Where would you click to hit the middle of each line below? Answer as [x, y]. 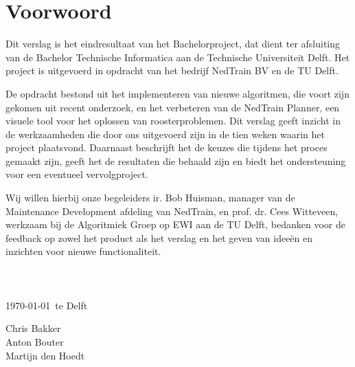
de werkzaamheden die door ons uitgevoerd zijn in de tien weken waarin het [165, 134]
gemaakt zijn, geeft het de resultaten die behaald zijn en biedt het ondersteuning [176, 160]
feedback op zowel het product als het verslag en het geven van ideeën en [159, 237]
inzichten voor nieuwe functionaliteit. [83, 251]
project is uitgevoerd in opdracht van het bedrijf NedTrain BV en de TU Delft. [172, 70]
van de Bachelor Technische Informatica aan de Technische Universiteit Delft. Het [178, 57]
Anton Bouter [35, 342]
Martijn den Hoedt [45, 355]
